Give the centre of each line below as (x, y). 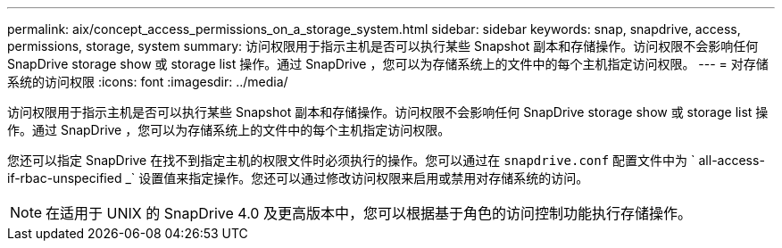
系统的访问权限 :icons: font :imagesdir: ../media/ (148, 82)
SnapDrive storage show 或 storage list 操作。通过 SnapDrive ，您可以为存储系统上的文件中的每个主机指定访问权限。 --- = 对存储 (388, 64)
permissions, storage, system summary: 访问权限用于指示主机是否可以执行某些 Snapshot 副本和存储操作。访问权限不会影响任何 (383, 46)
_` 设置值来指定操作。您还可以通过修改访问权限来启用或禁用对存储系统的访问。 (357, 178)
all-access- (732, 160)
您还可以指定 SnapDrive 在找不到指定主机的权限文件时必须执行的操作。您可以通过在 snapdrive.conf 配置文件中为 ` (351, 160)
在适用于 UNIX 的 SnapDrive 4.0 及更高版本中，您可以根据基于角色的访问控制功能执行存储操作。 (369, 213)
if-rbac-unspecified (65, 178)
